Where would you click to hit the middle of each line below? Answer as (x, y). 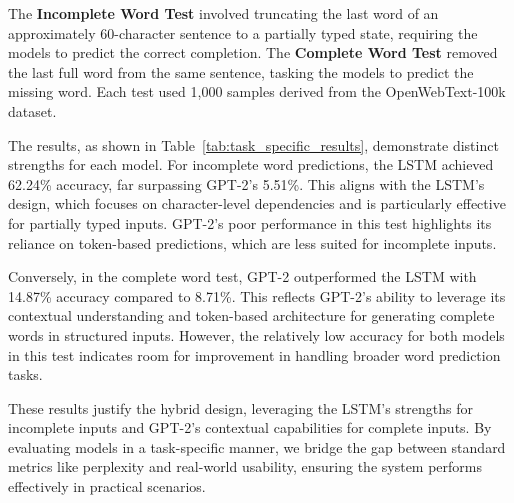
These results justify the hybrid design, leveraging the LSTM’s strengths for (240, 407)
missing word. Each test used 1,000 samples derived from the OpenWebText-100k (257, 91)
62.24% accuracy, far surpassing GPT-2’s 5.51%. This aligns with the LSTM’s (246, 183)
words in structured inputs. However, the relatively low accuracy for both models (256, 334)
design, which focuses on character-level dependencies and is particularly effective (257, 203)
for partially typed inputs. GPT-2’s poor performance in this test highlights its (250, 222)
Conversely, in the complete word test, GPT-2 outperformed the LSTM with (242, 276)
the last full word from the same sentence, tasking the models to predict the (241, 71)
